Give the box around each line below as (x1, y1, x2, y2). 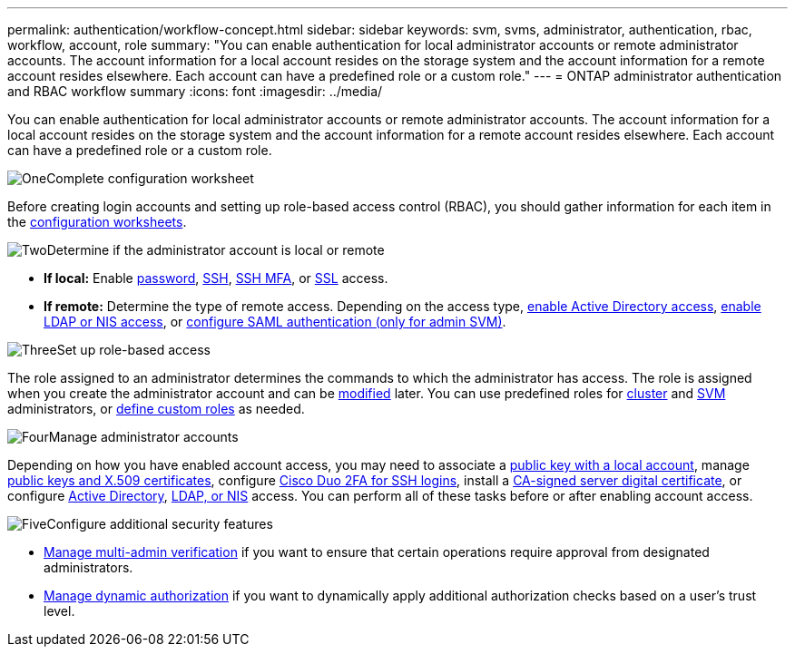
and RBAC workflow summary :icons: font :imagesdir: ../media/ (7, 83, 383, 99)
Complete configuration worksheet (46, 171, 254, 186)
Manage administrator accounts (48, 429, 239, 444)
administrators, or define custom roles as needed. (7, 401, 305, 416)
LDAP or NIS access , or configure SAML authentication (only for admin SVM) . (44, 314, 506, 329)
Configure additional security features (46, 516, 273, 532)
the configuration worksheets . (7, 214, 187, 229)
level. (44, 603, 75, 619)
